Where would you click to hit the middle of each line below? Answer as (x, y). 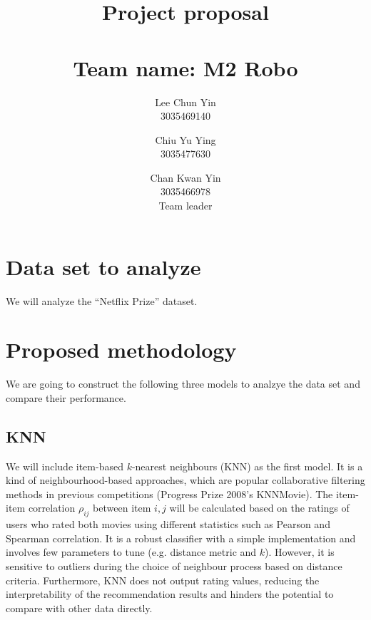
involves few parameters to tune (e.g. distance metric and (131, 552)
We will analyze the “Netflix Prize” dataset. (102, 300)
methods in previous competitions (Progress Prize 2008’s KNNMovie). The (169, 494)
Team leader (185, 206)
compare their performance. (66, 397)
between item (122, 508)
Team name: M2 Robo (185, 67)
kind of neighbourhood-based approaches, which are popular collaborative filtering (185, 480)
